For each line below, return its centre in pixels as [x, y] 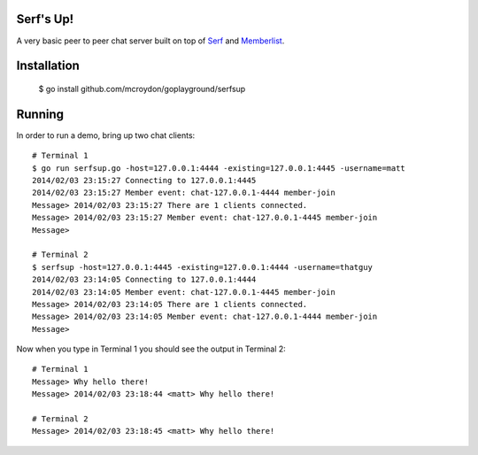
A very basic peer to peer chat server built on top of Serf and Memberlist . [150, 41]
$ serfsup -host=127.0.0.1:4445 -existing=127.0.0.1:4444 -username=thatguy [203, 267]
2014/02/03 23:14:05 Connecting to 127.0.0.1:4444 [144, 280]
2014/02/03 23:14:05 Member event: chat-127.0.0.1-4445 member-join [184, 292]
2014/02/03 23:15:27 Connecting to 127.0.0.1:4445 [144, 180]
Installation [48, 66]
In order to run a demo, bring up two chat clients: [106, 135]
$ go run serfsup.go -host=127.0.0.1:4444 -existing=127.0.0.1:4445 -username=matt [219, 168]
